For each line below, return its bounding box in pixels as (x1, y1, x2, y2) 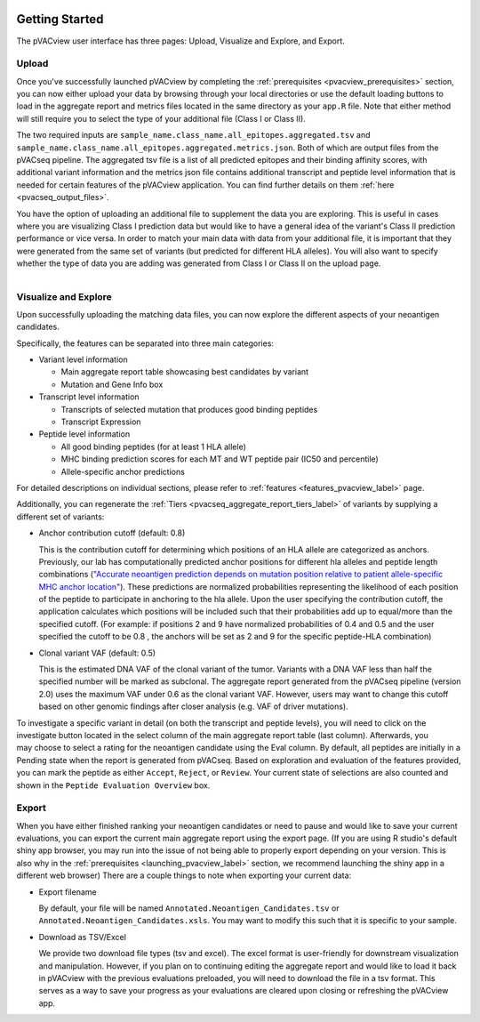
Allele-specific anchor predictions (60, 466, 186, 477)
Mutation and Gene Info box (60, 379, 164, 390)
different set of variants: (16, 511, 105, 522)
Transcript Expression (60, 416, 141, 427)
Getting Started (16, 12, 104, 27)
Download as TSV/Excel (38, 931, 126, 942)
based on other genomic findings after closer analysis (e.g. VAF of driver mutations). (38, 701, 348, 712)
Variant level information (38, 354, 128, 365)
